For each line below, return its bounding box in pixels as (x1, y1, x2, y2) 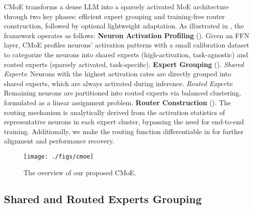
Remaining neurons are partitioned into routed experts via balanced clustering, (4, 88, 241, 98)
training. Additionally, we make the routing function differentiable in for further (4, 126, 244, 136)
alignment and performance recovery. (4, 136, 115, 146)
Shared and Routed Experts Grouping (4, 191, 202, 206)
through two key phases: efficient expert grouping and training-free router (4, 11, 225, 21)
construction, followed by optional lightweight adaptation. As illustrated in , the (4, 21, 244, 31)
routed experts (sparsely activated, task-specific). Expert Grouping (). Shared (4, 59, 244, 69)
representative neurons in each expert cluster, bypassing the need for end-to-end (4, 116, 244, 127)
